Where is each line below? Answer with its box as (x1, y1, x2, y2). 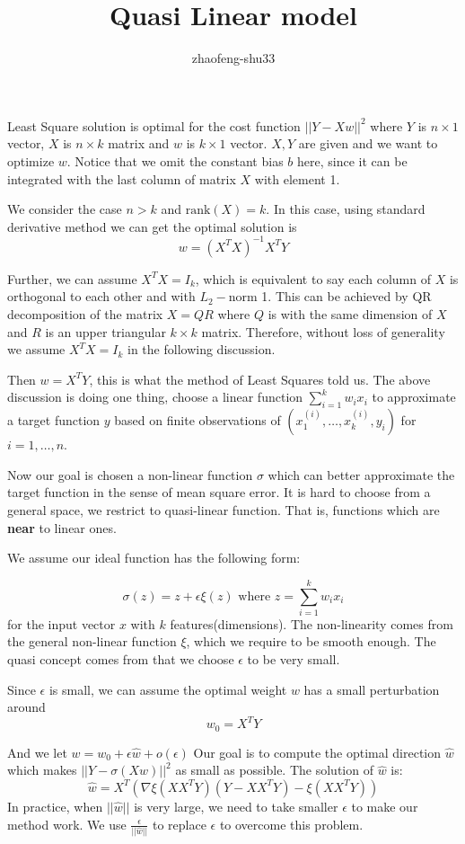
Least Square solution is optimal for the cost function (7, 116, 301, 135)
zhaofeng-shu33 (191, 49, 276, 67)
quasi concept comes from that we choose (7, 650, 234, 669)
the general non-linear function (7, 632, 177, 651)
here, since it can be (297, 151, 408, 170)
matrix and (108, 134, 170, 153)
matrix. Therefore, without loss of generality (201, 322, 445, 341)
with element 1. (254, 169, 340, 188)
